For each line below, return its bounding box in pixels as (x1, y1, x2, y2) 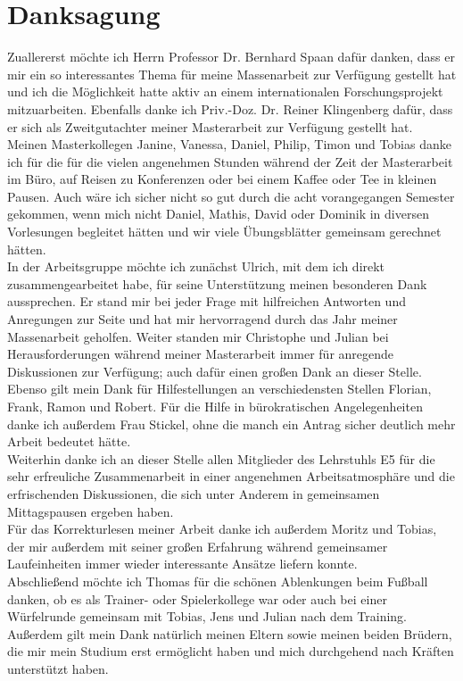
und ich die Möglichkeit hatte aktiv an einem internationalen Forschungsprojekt (7, 82, 443, 101)
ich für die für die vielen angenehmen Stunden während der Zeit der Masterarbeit (7, 152, 453, 170)
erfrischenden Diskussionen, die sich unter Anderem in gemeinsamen (7, 484, 380, 502)
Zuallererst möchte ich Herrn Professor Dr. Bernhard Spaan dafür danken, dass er (7, 47, 455, 66)
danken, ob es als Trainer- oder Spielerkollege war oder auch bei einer (7, 589, 387, 608)
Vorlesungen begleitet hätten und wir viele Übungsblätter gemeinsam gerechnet (7, 222, 442, 241)
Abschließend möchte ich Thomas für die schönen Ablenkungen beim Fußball (7, 571, 428, 590)
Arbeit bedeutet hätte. (7, 432, 131, 451)
